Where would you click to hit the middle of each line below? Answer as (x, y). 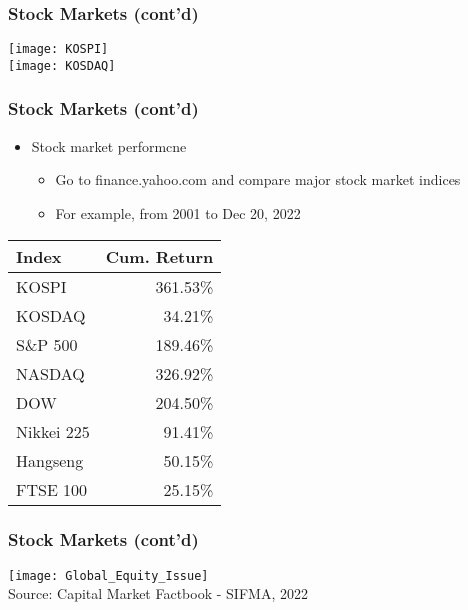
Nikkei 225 (53, 431)
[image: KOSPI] (58, 49)
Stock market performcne (109, 145)
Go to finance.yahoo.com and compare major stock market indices (258, 179)
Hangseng (50, 460)
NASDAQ (50, 373)
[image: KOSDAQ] (62, 65)
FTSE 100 (52, 489)
